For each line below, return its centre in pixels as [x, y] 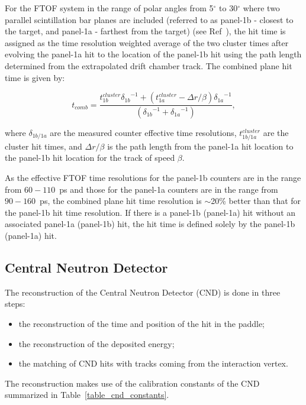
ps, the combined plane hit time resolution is [121, 201]
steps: [15, 304]
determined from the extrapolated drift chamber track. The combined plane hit [149, 65]
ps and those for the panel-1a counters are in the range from [169, 189]
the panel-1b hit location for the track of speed [90, 158]
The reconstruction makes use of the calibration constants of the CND [132, 383]
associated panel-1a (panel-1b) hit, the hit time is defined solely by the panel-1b [150, 224]
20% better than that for [256, 201]
